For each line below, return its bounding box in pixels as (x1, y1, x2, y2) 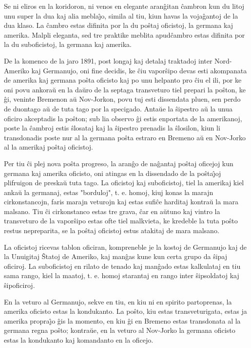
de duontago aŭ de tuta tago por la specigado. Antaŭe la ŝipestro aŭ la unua (4, 103, 232, 113)
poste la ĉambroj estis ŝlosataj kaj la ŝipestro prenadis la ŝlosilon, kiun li (4, 123, 220, 133)
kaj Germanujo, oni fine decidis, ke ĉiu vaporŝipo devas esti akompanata (31, 65, 247, 75)
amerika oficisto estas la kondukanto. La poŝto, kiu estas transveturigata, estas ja (4, 306, 247, 316)
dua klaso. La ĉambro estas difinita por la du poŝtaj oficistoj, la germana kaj (4, 20, 233, 30)
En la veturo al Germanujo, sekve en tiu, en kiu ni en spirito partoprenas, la (4, 296, 232, 306)
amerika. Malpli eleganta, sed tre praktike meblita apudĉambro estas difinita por (4, 29, 245, 40)
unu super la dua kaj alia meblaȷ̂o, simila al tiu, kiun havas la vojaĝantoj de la (4, 10, 238, 21)
